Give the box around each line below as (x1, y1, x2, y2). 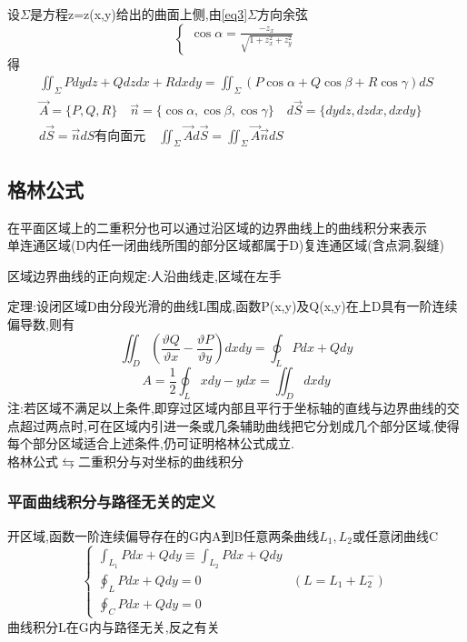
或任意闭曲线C (353, 526, 439, 545)
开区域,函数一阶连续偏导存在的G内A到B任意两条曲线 (7, 526, 320, 545)
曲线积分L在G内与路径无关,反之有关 (7, 617, 220, 636)
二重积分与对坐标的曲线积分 (78, 451, 243, 470)
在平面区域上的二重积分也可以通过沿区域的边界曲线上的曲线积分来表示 (7, 217, 427, 236)
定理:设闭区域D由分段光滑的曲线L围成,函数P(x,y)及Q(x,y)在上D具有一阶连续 (7, 296, 458, 316)
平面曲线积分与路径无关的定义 (7, 490, 216, 513)
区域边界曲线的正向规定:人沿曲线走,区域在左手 (7, 266, 282, 285)
